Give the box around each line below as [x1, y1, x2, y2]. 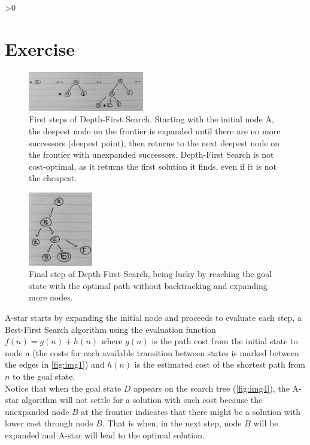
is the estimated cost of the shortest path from [134, 358, 305, 371]
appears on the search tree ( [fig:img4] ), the [133, 381, 290, 394]
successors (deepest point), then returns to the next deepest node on [29, 136, 280, 149]
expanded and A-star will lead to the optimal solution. [5, 428, 205, 441]
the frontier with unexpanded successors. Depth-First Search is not [29, 148, 274, 161]
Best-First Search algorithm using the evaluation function [5, 323, 216, 335]
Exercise [5, 36, 75, 61]
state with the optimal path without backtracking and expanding [29, 279, 268, 291]
